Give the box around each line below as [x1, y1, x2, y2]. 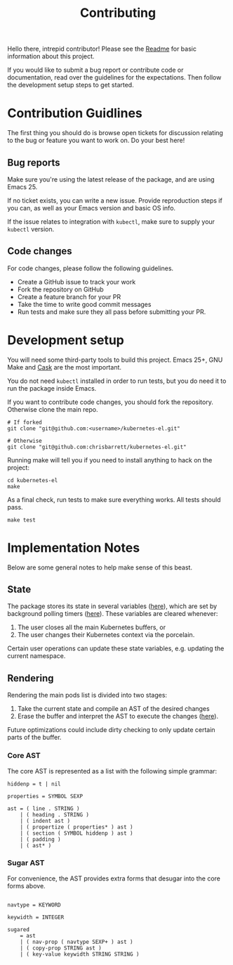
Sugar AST [7, 858, 45, 868]
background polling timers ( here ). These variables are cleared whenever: [7, 610, 218, 618]
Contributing [79, 5, 157, 21]
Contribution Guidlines [7, 106, 142, 121]
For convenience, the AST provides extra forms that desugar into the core [7, 874, 221, 883]
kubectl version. [7, 225, 55, 233]
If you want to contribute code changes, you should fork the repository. [7, 398, 214, 406]
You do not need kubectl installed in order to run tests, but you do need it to [7, 377, 227, 385]
